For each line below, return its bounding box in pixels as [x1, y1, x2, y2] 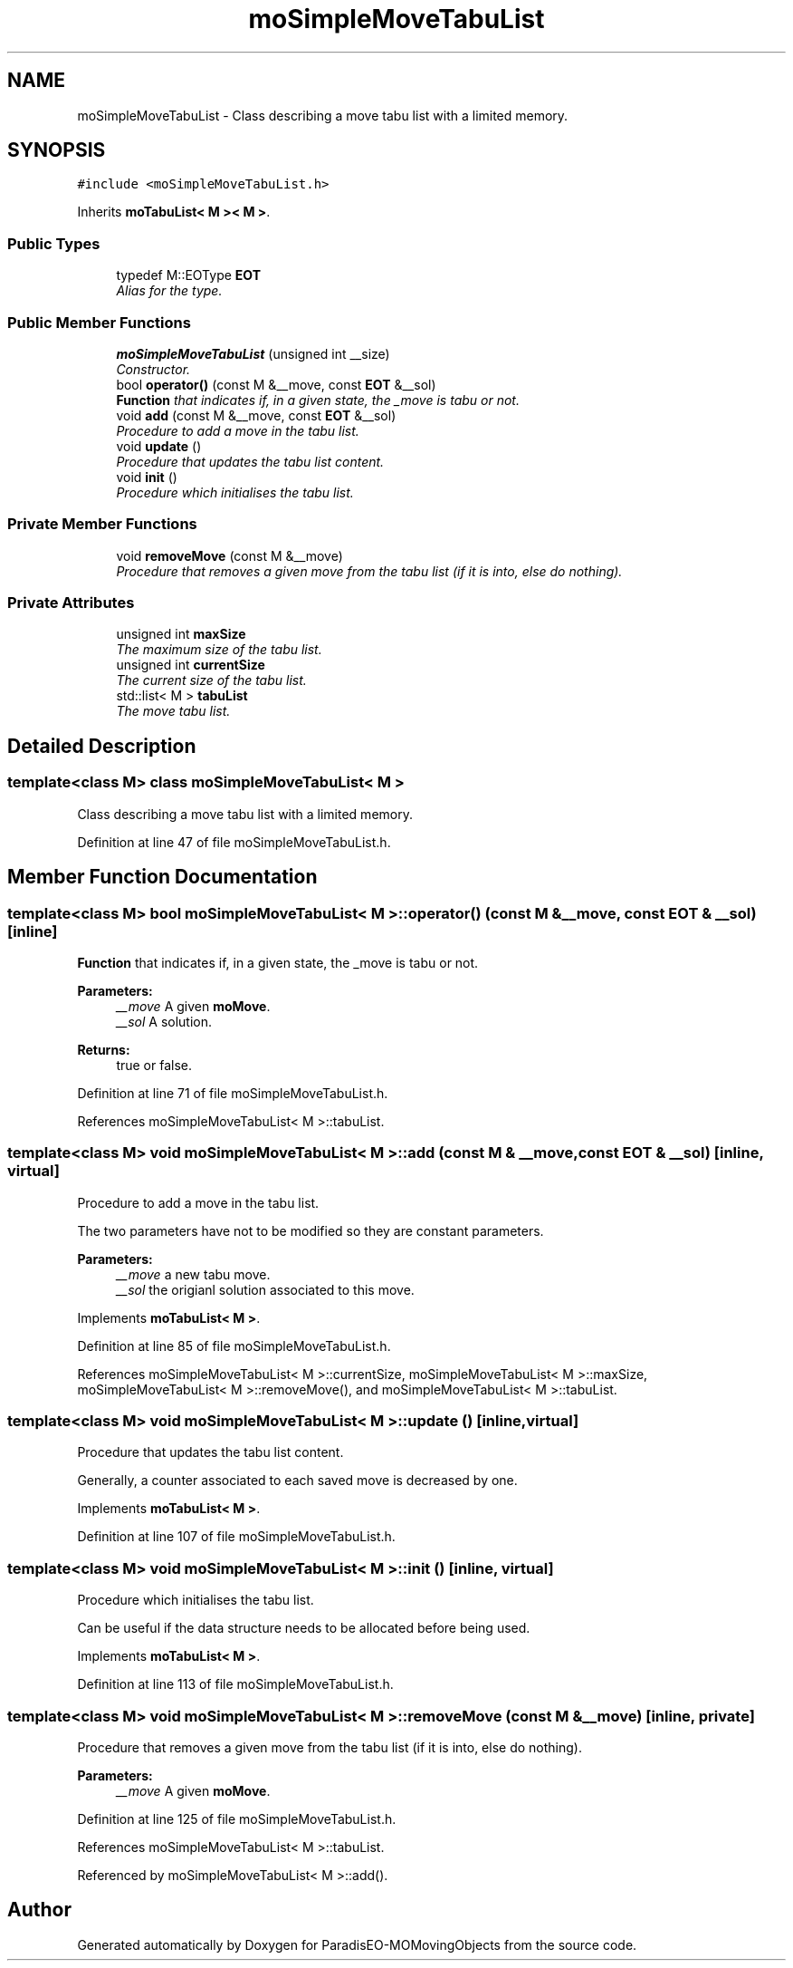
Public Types [7, 234, 100, 253]
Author [7, 1898, 72, 1922]
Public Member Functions [7, 313, 191, 332]
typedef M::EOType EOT [116, 267, 262, 284]
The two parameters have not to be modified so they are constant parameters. [77, 1222, 544, 1239]
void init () [116, 468, 177, 485]
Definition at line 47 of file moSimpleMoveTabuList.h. [77, 834, 391, 850]
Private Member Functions [7, 515, 197, 534]
